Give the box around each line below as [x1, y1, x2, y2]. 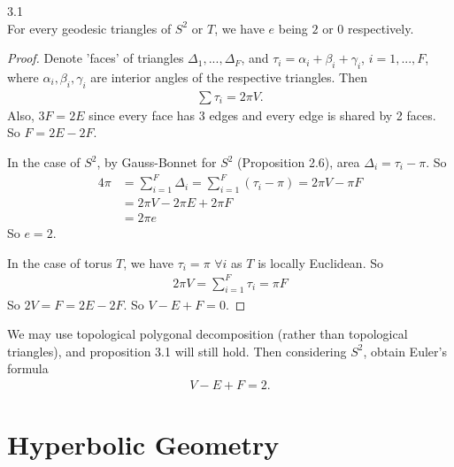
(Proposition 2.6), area [237, 153, 360, 171]
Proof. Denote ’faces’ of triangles [7, 49, 184, 67]
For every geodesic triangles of [7, 19, 172, 37]
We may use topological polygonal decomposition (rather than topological [7, 325, 408, 343]
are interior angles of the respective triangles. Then [90, 67, 367, 86]
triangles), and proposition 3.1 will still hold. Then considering [7, 341, 347, 360]
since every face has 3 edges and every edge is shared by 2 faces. [88, 105, 436, 124]
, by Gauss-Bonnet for [96, 153, 217, 171]
